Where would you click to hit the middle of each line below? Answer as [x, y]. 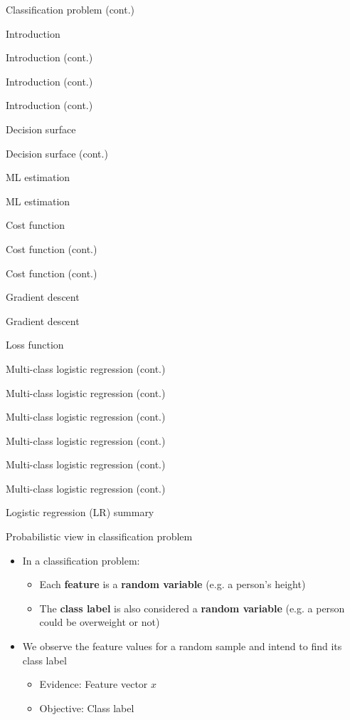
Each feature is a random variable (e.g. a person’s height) [173, 584]
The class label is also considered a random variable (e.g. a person [192, 608]
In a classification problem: [81, 560]
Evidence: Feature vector [94, 684]
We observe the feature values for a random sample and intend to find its [182, 646]
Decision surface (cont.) [57, 153]
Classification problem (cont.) [70, 9]
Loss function [35, 345]
